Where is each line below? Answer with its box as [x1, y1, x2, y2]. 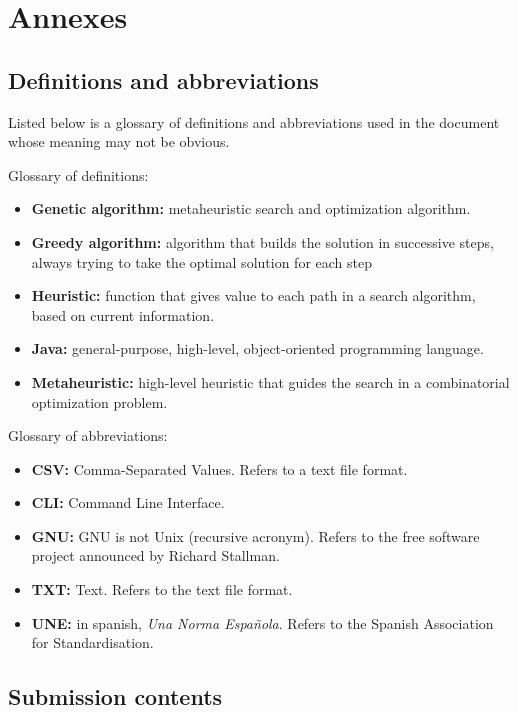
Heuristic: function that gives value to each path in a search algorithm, [31, 285, 476, 306]
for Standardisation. [31, 632, 154, 653]
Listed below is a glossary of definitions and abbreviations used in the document [8, 111, 500, 132]
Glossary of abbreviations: [8, 425, 168, 446]
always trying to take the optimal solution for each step [31, 251, 372, 272]
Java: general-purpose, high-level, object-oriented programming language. [31, 338, 484, 359]
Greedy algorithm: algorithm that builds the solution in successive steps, [31, 231, 494, 252]
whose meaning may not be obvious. [8, 131, 230, 152]
